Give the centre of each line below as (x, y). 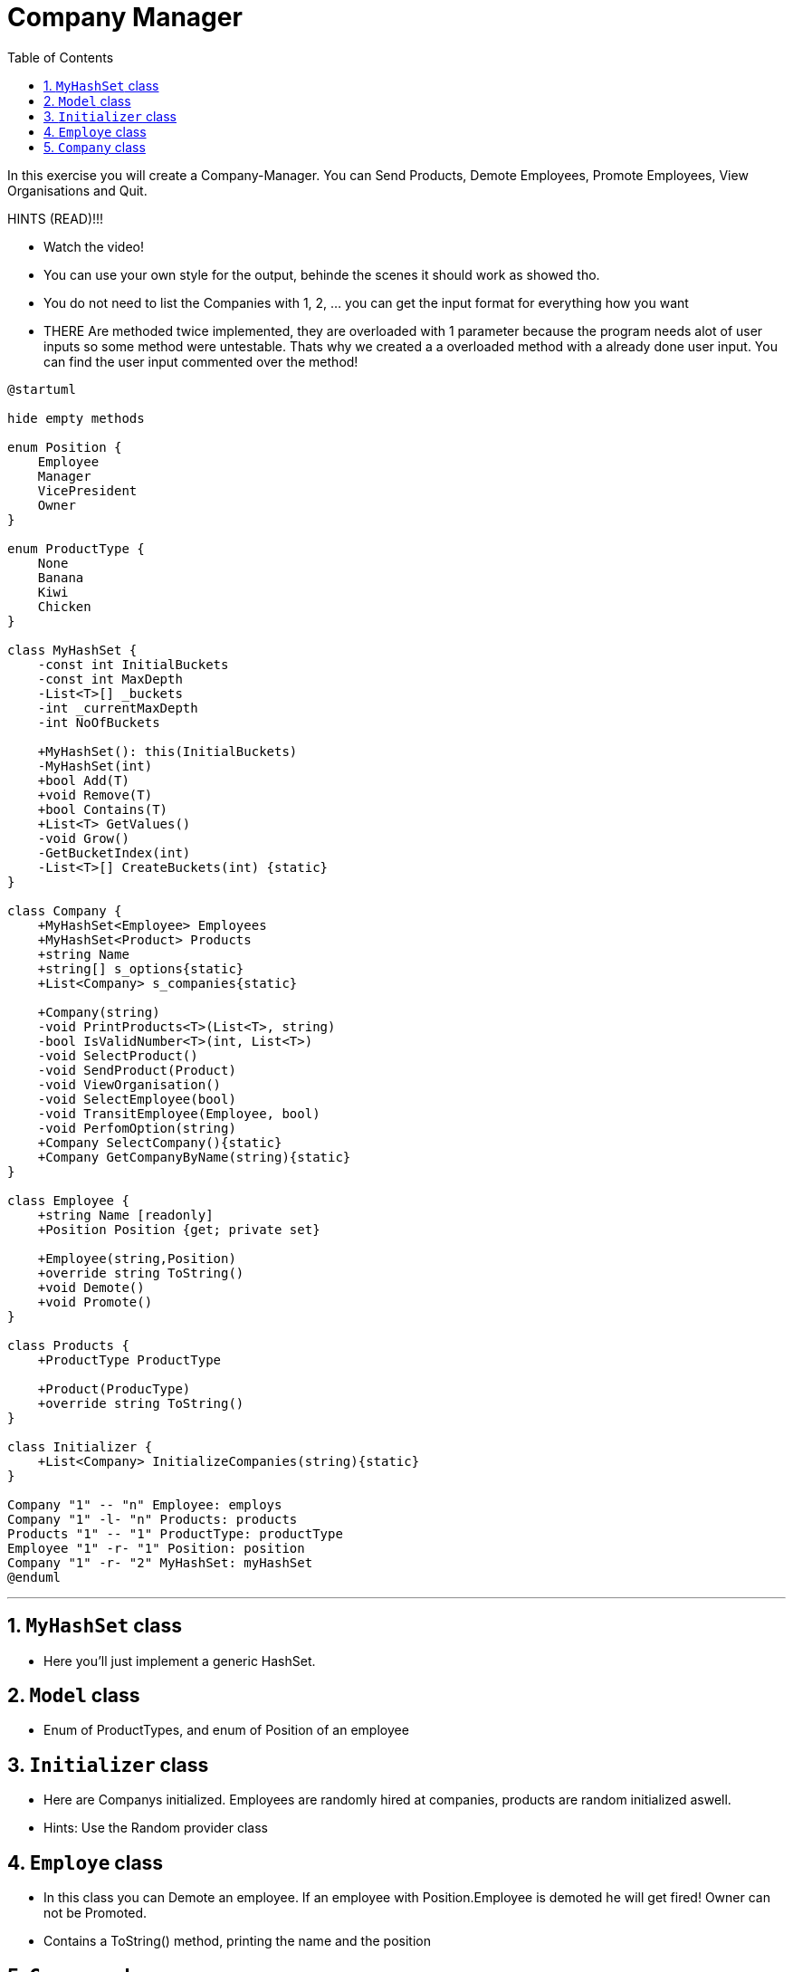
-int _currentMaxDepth (118, 708)
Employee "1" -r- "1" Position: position (156, 1548)
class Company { (65, 910)
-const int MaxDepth (110, 679)
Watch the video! (94, 246)
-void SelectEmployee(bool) (137, 1099)
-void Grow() (83, 838)
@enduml (34, 1577)
